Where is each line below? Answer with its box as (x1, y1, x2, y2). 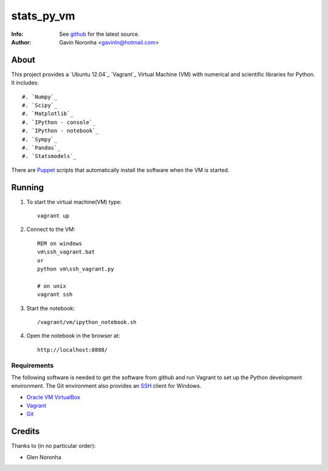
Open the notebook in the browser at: (26, 332, 120, 340)
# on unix (37, 283, 66, 289)
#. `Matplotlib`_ (22, 110, 73, 117)
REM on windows (37, 240, 83, 247)
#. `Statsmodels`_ (22, 153, 77, 160)
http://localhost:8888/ (37, 346, 108, 353)
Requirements (11, 361, 54, 370)
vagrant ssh (37, 291, 73, 298)
